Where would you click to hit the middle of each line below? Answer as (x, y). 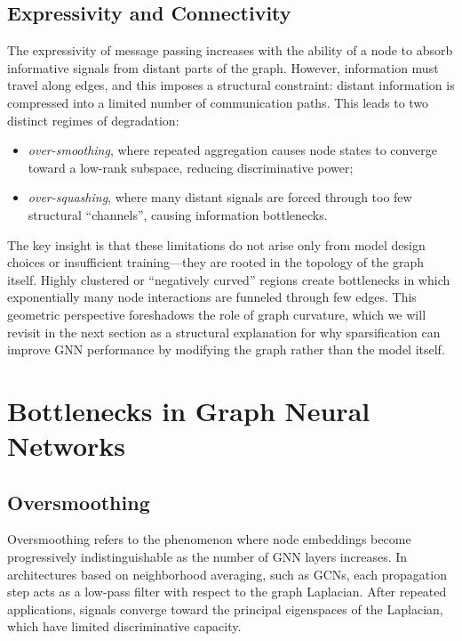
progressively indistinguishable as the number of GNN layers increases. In (207, 557)
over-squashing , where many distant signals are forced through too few (220, 197)
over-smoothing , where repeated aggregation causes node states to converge (232, 150)
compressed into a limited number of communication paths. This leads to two (218, 102)
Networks (67, 446)
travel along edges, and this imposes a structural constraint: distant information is (231, 85)
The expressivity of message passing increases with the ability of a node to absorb (230, 50)
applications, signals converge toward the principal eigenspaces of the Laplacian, (225, 609)
